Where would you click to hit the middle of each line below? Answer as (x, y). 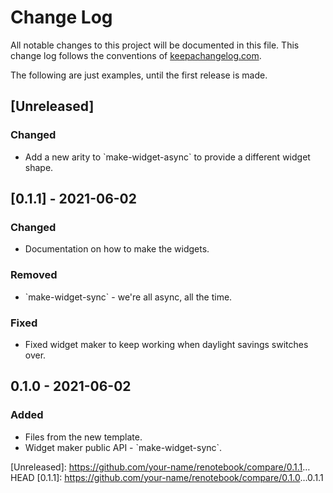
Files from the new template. (83, 437)
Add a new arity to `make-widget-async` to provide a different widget (167, 157)
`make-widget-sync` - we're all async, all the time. (128, 297)
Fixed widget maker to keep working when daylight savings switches (166, 344)
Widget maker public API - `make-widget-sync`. (123, 447)
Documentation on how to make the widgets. (117, 249)
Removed (34, 275)
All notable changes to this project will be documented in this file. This (155, 45)
